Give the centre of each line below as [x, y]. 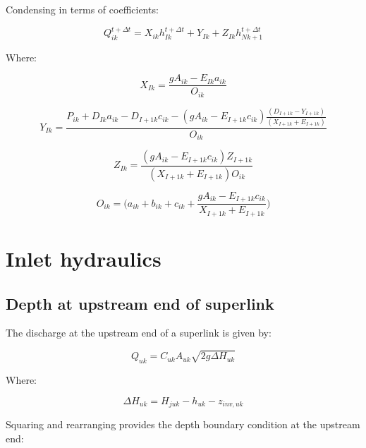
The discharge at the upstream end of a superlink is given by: [139, 333]
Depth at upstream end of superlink [140, 303]
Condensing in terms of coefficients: [82, 9]
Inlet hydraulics [84, 259]
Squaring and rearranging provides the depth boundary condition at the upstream [183, 424]
